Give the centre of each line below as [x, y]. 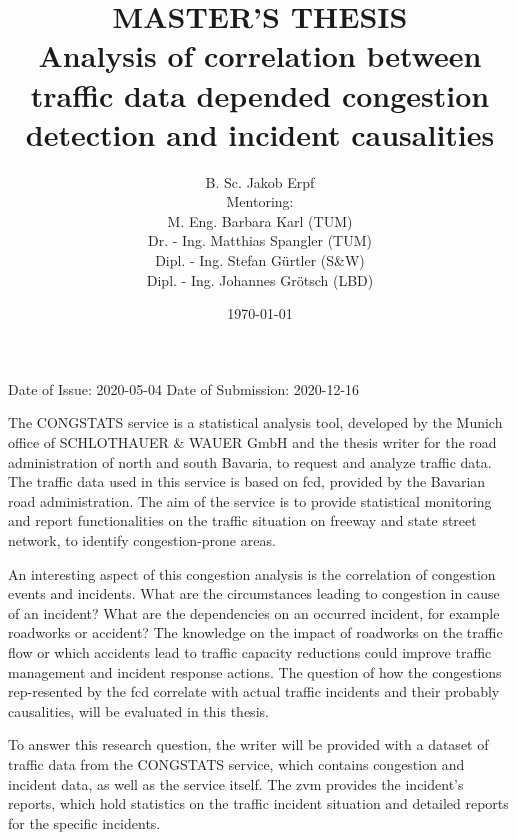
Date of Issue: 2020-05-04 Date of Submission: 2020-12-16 [184, 388]
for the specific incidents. [84, 822]
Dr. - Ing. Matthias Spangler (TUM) [260, 240]
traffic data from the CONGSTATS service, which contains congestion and [236, 763]
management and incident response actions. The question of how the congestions [255, 671]
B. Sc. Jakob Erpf [260, 181]
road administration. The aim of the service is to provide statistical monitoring [250, 500]
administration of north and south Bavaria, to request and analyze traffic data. [250, 461]
